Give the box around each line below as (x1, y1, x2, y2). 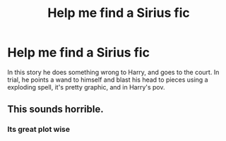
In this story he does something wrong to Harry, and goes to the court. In (7, 68, 220, 76)
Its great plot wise (7, 125, 71, 135)
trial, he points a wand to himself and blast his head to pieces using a (7, 75, 208, 84)
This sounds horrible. (7, 104, 104, 116)
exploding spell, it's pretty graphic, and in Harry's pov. (7, 82, 165, 91)
